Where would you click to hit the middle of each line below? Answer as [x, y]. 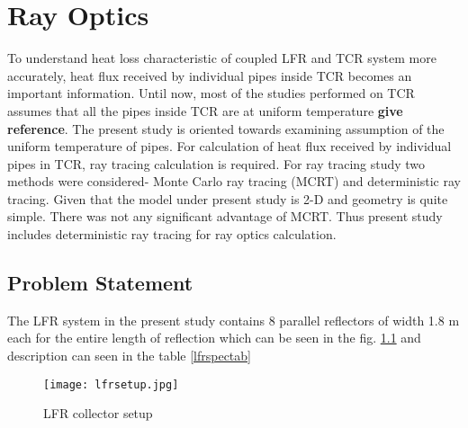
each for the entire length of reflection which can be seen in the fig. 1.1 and [214, 338]
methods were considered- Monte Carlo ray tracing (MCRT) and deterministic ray [234, 181]
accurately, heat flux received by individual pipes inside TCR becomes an [210, 75]
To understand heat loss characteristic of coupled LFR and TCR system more [222, 58]
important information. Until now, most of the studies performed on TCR [211, 93]
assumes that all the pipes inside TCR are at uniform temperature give [205, 110]
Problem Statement [100, 283]
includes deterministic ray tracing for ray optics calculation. [172, 234]
